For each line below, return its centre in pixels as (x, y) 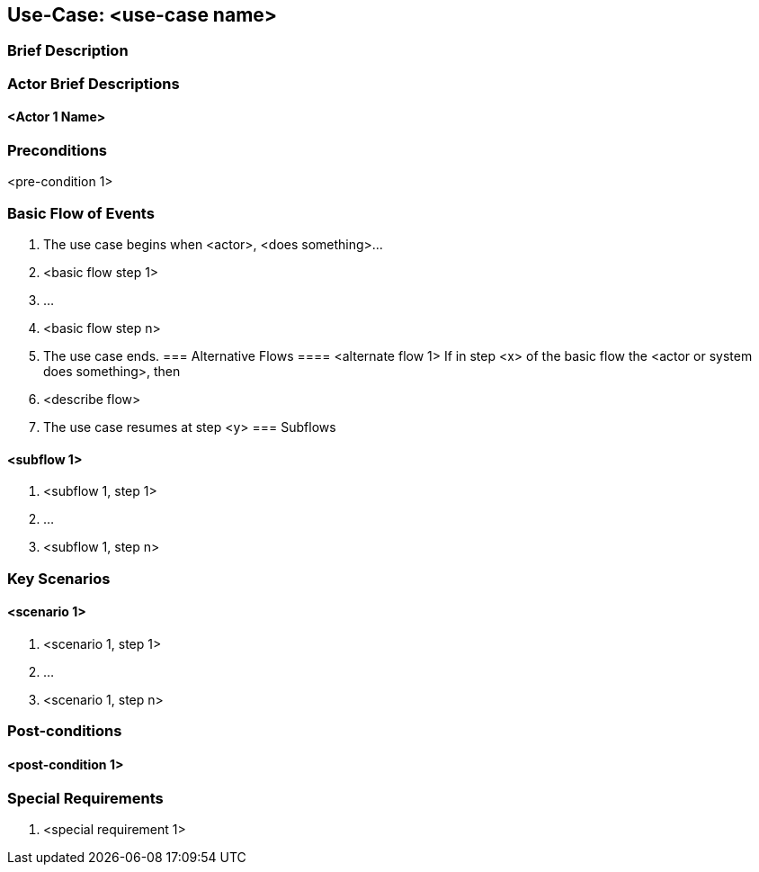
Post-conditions (65, 731)
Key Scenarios (59, 578)
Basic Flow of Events (81, 213)
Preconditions (58, 151)
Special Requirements (85, 798)
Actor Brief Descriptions (94, 83)
